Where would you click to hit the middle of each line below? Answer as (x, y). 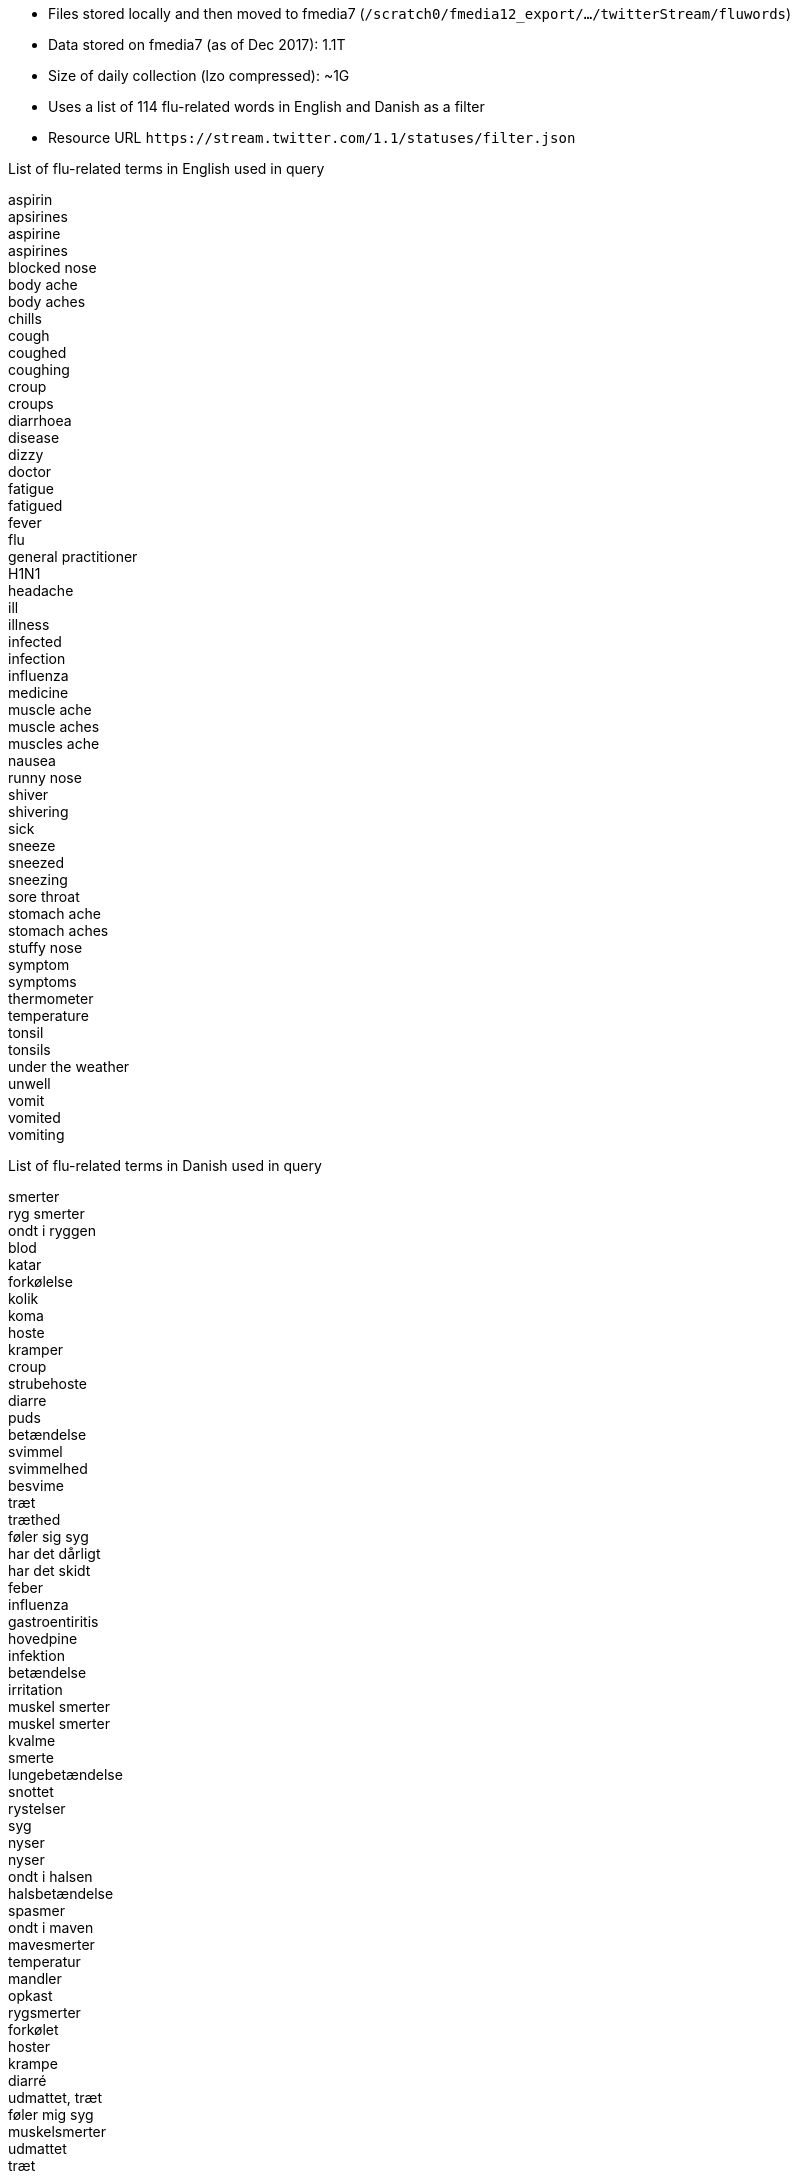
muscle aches (54, 726)
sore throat (44, 896)
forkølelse (40, 1281)
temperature (48, 1015)
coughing (39, 369)
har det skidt (49, 1570)
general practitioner (73, 556)
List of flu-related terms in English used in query (166, 168)
